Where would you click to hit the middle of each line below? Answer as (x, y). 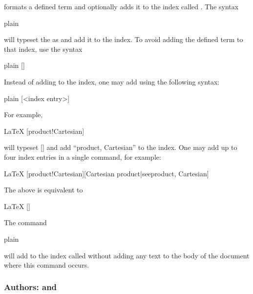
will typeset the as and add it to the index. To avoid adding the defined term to (124, 39)
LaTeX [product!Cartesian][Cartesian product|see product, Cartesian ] (106, 173)
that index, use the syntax (43, 49)
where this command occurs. (47, 265)
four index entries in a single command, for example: (83, 157)
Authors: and (31, 286)
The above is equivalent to (43, 190)
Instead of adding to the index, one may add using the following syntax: (112, 81)
